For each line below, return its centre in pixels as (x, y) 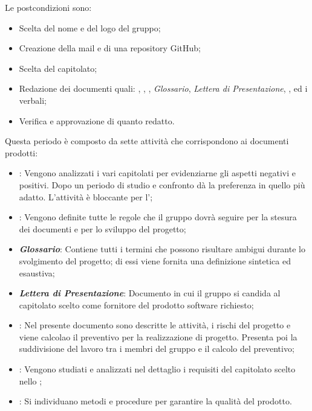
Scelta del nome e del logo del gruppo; (90, 27)
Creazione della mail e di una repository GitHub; (110, 48)
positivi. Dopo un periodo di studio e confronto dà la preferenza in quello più (162, 184)
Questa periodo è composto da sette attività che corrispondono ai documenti (147, 141)
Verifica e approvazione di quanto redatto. (97, 120)
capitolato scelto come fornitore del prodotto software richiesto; (136, 304)
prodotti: (21, 152)
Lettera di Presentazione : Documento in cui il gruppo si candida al (150, 293)
